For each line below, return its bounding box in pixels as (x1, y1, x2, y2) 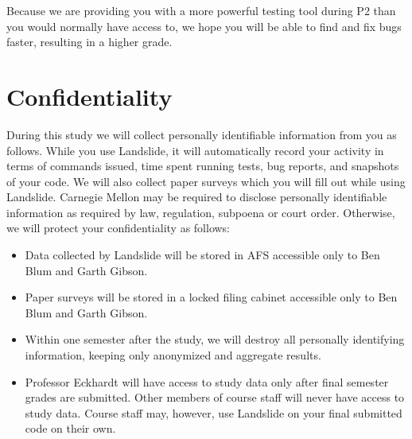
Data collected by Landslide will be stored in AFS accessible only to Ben (25, 247, 380, 263)
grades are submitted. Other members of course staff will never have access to (25, 389, 405, 406)
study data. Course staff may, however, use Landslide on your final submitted (25, 404, 402, 421)
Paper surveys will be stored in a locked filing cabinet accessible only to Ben (25, 289, 398, 305)
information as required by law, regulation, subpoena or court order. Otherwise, (6, 204, 395, 220)
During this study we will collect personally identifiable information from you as (6, 126, 397, 142)
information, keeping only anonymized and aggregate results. (25, 347, 321, 363)
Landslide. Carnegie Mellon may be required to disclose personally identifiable (6, 188, 387, 205)
